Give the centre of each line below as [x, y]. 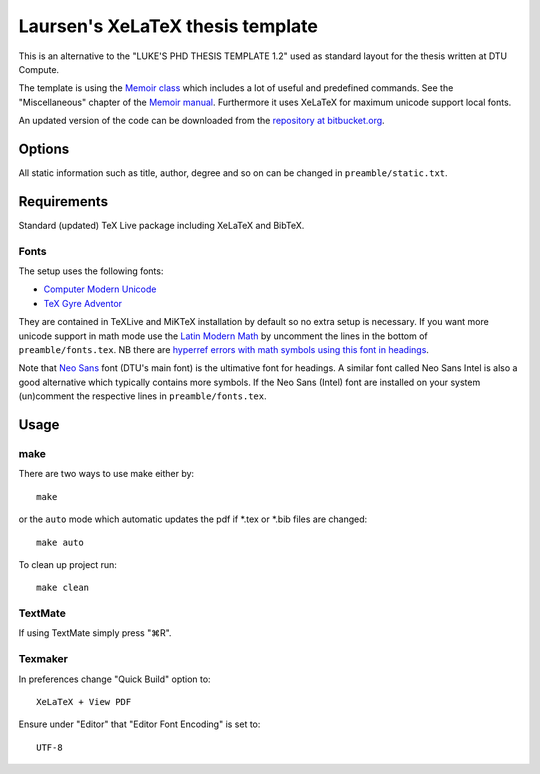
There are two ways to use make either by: [106, 474]
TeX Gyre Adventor [83, 303]
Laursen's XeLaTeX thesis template [168, 26]
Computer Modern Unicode [100, 289]
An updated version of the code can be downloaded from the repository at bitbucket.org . [201, 121]
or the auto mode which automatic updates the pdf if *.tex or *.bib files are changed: [193, 519]
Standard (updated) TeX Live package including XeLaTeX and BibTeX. [161, 225]
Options [44, 148]
